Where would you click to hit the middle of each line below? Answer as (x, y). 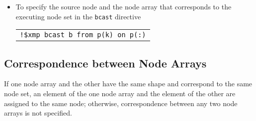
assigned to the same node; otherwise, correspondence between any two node (121, 103)
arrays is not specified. (38, 113)
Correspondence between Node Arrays (105, 63)
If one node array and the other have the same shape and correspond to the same (128, 84)
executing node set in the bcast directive (78, 16)
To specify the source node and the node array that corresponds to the (124, 6)
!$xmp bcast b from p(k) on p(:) (83, 35)
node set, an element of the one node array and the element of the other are (120, 93)
